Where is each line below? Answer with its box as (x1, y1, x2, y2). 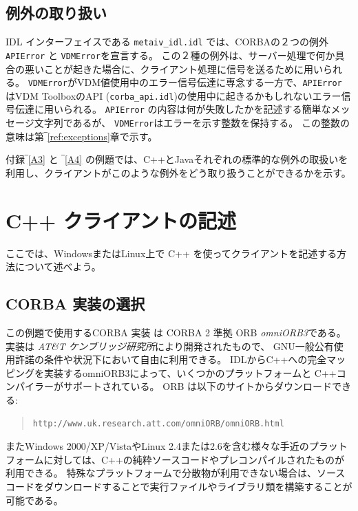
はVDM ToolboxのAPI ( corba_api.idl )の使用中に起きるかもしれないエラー (6, 88, 341, 102)
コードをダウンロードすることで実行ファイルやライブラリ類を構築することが (6, 479, 352, 493)
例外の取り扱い (6, 2, 107, 23)
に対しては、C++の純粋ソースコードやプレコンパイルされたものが (43, 452, 345, 466)
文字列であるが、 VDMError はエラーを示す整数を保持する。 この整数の (34, 116, 350, 130)
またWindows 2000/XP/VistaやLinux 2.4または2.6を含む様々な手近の (6, 439, 309, 453)
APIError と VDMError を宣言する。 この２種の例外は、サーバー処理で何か (6, 47, 335, 62)
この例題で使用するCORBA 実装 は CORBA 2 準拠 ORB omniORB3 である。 (6, 325, 346, 340)
